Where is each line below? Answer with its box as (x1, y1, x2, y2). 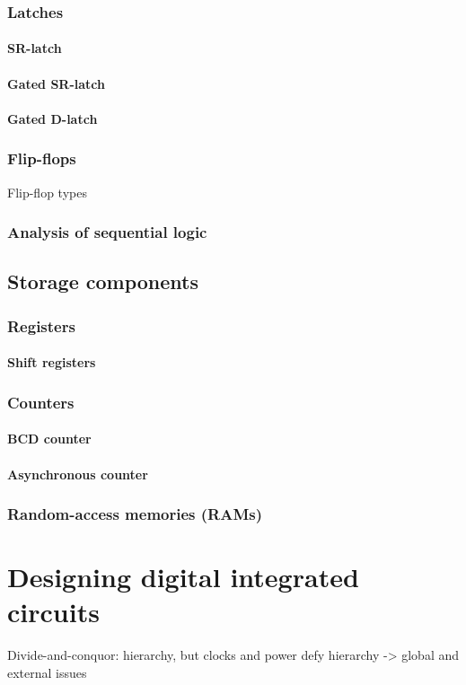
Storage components (7, 268, 199, 295)
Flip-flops (7, 147, 76, 170)
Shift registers (7, 353, 96, 372)
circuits (7, 593, 100, 630)
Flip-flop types (7, 182, 87, 201)
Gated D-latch (7, 109, 98, 127)
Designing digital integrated (7, 558, 359, 595)
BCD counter (7, 429, 92, 448)
